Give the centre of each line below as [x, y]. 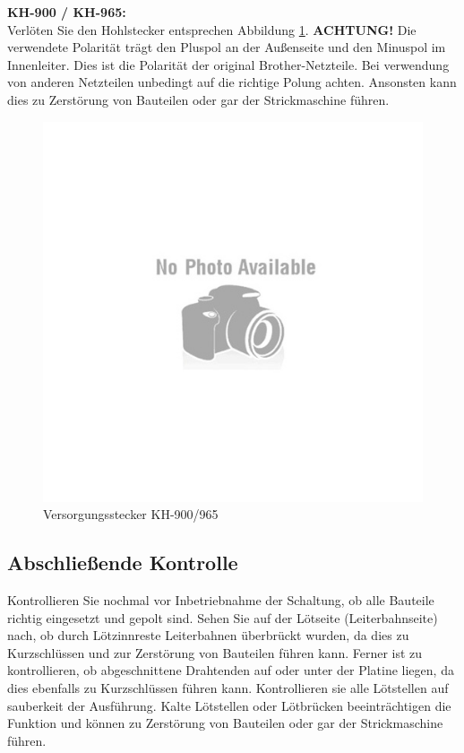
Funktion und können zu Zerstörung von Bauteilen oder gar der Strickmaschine [225, 723]
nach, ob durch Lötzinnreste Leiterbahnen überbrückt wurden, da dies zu [208, 635]
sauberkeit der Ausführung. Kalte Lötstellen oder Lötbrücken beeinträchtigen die [229, 705]
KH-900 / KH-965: [67, 12]
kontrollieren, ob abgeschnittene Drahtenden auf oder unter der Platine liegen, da [231, 670]
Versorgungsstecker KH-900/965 [131, 514]
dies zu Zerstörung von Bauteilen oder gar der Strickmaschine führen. [198, 99]
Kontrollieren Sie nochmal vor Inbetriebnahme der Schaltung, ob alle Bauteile [221, 599]
